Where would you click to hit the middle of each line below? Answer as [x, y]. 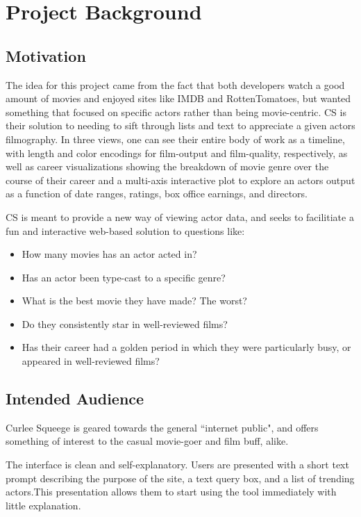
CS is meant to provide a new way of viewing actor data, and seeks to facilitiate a [180, 216]
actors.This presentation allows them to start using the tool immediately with [171, 492]
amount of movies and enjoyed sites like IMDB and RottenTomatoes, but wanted [178, 98]
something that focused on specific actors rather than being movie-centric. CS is [176, 112]
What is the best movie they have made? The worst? [134, 301]
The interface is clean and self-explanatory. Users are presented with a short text [177, 465]
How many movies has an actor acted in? [109, 254]
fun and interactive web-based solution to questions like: [125, 230]
